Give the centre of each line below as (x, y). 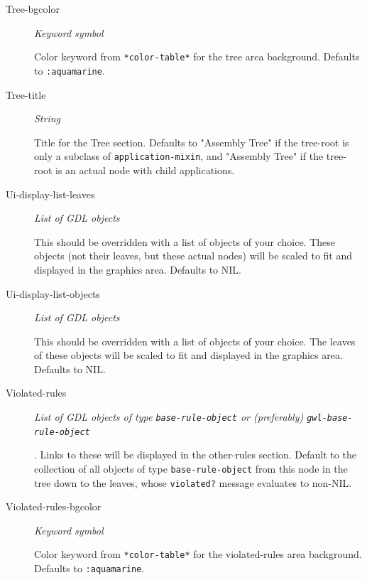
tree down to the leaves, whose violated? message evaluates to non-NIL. (193, 482)
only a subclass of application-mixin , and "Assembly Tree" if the (179, 156)
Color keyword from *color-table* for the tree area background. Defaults (197, 57)
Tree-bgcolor (33, 9)
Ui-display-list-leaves (50, 194)
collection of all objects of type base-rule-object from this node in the (191, 468)
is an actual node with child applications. (145, 170)
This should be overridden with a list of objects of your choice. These (185, 241)
